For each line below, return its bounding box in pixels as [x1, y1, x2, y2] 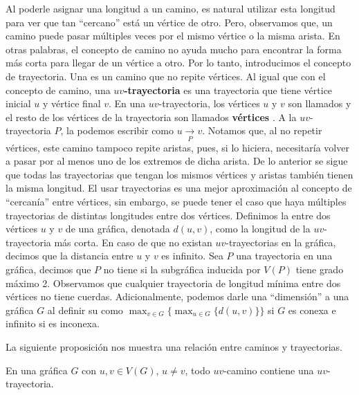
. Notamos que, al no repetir [202, 123, 322, 138]
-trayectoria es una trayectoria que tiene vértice [124, 82, 333, 97]
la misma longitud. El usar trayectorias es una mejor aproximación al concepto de [6, 181, 352, 195]
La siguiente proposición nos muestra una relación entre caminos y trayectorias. [6, 339, 342, 353]
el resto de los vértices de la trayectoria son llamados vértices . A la [6, 109, 297, 124]
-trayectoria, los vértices [158, 96, 260, 111]
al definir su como [47, 302, 123, 317]
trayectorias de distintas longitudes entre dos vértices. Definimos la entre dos [6, 208, 331, 222]
